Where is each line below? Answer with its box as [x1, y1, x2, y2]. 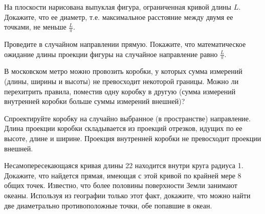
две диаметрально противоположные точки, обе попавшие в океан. [4, 200, 212, 210]
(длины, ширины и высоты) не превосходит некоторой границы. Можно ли [4, 76, 239, 87]
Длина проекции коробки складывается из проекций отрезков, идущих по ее [4, 123, 242, 133]
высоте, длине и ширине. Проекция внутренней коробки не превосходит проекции [4, 133, 261, 143]
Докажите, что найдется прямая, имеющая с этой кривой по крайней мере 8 [4, 170, 241, 180]
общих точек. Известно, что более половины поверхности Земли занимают [4, 180, 237, 191]
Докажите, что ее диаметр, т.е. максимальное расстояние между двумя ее [4, 11, 233, 22]
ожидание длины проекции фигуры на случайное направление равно [4, 48, 218, 59]
